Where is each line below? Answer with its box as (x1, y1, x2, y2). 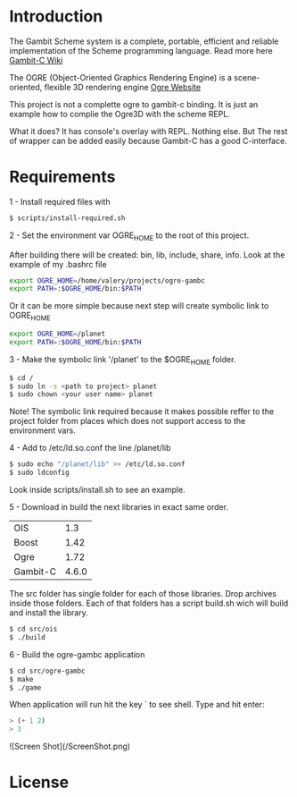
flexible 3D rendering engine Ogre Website (44, 81, 202, 92)
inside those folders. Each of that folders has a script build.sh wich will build (9, 598, 289, 609)
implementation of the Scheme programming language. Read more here (9, 45, 274, 55)
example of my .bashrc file (9, 259, 107, 269)
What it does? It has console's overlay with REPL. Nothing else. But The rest (9, 125, 288, 136)
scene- (233, 72, 260, 82)
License (9, 772, 70, 793)
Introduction (9, 6, 103, 27)
